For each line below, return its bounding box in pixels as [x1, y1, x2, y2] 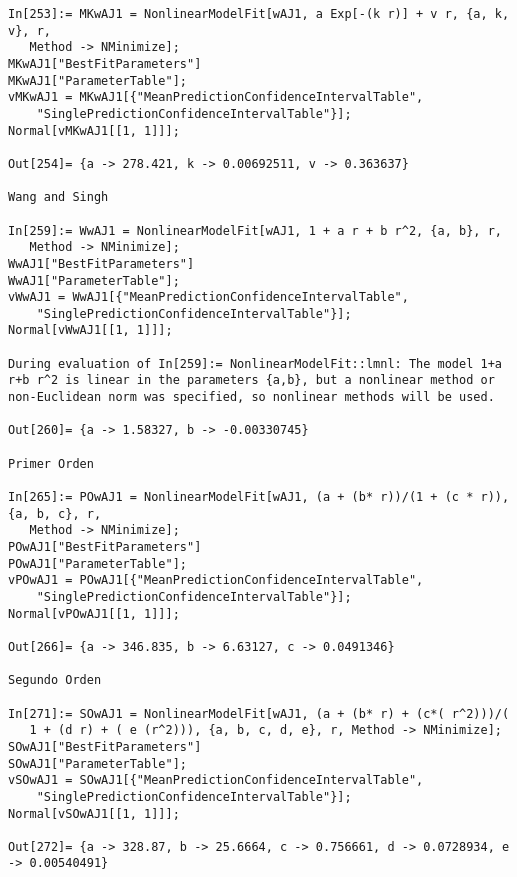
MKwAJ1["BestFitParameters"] [8, 56, 202, 71]
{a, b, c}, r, [8, 506, 102, 521]
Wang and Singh [8, 190, 109, 205]
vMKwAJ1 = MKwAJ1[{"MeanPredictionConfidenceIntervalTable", [8, 90, 424, 105]
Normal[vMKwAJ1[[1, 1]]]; [8, 123, 180, 138]
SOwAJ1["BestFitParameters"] [8, 739, 202, 754]
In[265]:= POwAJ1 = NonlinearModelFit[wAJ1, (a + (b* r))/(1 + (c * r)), [8, 490, 510, 505]
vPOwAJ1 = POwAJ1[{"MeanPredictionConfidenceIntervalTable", [8, 573, 424, 588]
